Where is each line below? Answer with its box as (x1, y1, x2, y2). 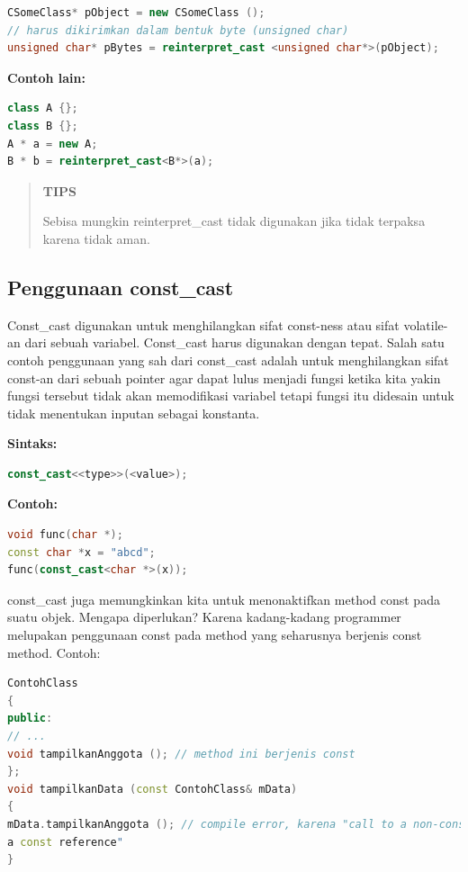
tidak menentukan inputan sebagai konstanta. (7, 403, 260, 422)
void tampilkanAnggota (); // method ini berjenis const (7, 747, 355, 760)
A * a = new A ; (7, 137, 98, 150)
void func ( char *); (7, 528, 123, 542)
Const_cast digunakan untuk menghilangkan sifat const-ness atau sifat (7, 315, 400, 334)
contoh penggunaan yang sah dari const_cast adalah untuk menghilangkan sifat (7, 350, 449, 369)
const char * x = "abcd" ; (7, 545, 156, 559)
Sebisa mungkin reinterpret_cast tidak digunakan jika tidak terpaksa (42, 211, 426, 230)
